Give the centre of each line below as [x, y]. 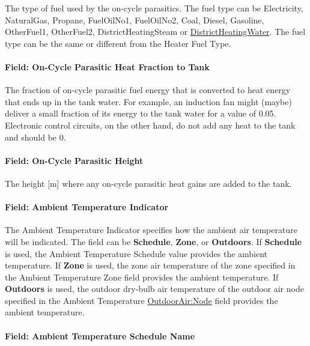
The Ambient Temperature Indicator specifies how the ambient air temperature [151, 230]
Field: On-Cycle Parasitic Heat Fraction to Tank [107, 66]
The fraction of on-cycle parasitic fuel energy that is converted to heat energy [148, 90]
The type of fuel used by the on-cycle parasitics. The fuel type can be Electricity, [154, 8]
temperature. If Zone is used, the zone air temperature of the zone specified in [150, 265]
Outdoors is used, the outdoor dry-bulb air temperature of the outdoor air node [154, 289]
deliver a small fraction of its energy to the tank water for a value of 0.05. [141, 113]
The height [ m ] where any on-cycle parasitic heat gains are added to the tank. [148, 183]
